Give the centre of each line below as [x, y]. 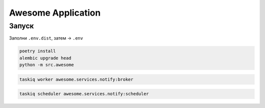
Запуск [22, 26]
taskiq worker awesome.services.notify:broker [76, 79]
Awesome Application [55, 13]
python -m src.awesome [47, 65]
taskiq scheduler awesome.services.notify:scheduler [84, 94]
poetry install [38, 51]
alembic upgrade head [45, 58]
